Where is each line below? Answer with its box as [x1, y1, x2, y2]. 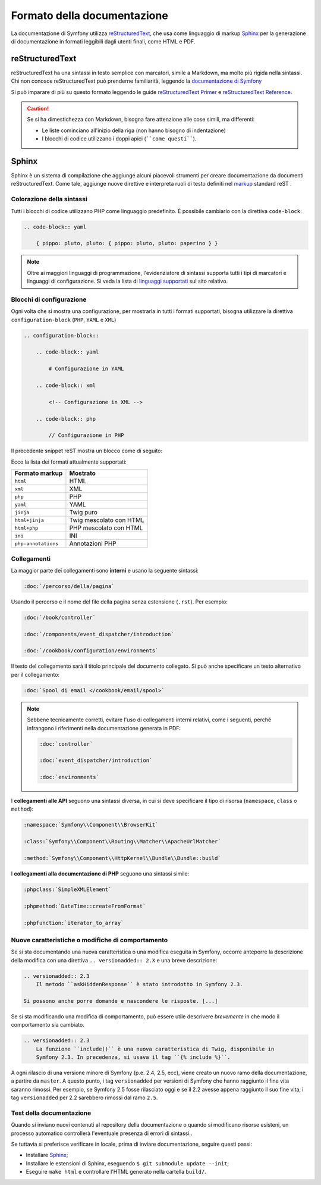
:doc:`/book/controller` [23, 614, 96, 621]
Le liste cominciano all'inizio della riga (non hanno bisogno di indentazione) [42, 127, 226, 134]
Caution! [27, 105, 49, 112]
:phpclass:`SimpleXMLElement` [23, 886, 112, 893]
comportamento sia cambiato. [11, 1021, 84, 1028]
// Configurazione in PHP [48, 432, 124, 439]
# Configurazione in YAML [48, 365, 124, 372]
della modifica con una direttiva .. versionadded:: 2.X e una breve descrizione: [11, 956, 218, 964]
